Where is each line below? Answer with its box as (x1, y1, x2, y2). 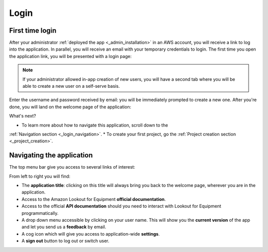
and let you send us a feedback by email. (21, 224, 107, 230)
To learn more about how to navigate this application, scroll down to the (21, 122, 168, 128)
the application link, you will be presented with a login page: (9, 53, 132, 59)
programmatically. (21, 210, 59, 216)
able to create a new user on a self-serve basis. (22, 83, 120, 89)
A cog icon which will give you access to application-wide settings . (21, 231, 160, 237)
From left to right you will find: (9, 173, 70, 179)
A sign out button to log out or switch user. (21, 238, 110, 244)
